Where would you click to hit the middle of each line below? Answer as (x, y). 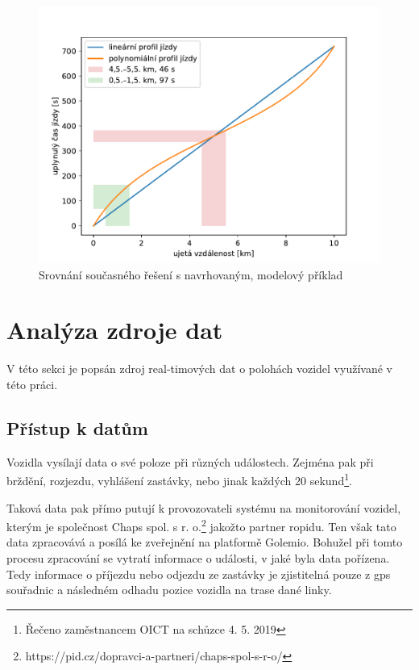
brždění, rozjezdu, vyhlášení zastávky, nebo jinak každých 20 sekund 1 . (179, 479)
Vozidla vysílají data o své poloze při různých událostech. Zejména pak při (190, 461)
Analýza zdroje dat (115, 330)
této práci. (32, 384)
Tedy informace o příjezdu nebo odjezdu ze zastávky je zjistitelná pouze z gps (199, 574)
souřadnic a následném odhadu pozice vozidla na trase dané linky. (169, 590)
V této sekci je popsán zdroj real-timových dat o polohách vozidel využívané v (199, 368)
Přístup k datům (77, 427)
